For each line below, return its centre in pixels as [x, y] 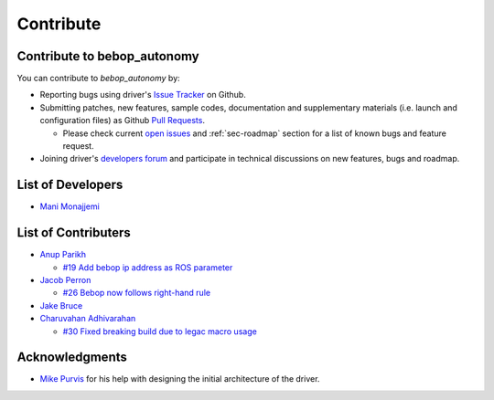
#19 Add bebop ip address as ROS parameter [148, 267]
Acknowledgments [72, 358]
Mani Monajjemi [70, 206]
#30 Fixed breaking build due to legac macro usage [160, 331]
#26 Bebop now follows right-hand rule [136, 293]
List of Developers [70, 185]
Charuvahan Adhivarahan [88, 319]
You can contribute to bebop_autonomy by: [98, 79]
